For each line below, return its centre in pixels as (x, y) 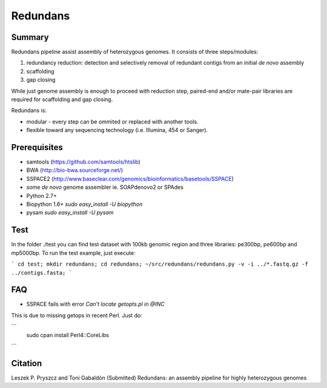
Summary (30, 37)
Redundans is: (29, 110)
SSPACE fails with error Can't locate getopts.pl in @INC (95, 304)
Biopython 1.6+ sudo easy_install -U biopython (84, 204)
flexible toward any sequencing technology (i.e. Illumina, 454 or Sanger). (117, 130)
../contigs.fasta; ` (42, 273)
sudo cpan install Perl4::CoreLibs (68, 335)
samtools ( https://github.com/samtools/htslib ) (83, 162)
